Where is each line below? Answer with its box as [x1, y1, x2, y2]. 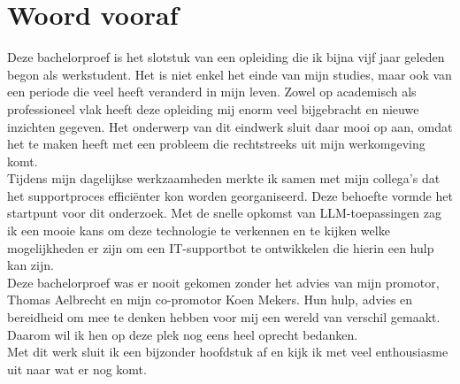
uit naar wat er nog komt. [7, 359, 147, 378]
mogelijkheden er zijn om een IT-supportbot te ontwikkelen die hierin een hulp [7, 238, 434, 257]
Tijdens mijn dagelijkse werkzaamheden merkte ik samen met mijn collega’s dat [7, 169, 441, 188]
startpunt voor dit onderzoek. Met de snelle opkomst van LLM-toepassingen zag [7, 204, 441, 222]
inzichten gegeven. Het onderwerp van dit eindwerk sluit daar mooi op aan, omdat [7, 117, 453, 135]
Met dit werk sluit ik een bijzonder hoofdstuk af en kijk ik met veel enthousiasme [7, 342, 448, 361]
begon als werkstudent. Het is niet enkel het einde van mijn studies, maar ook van [7, 65, 452, 83]
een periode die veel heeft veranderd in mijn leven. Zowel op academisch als [7, 82, 417, 101]
